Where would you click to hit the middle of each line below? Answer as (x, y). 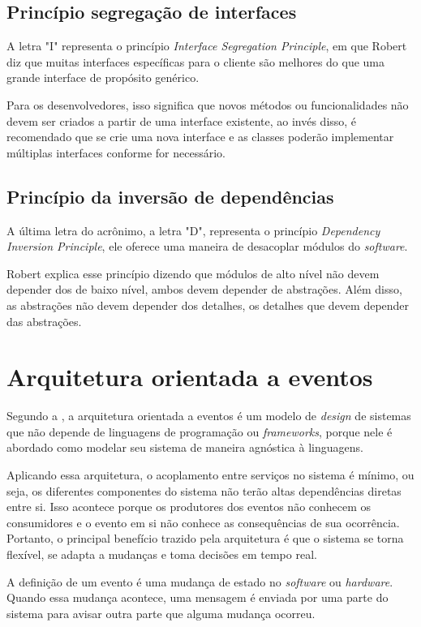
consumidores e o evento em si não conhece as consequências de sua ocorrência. (203, 522)
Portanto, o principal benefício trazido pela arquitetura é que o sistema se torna (205, 538)
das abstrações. (44, 321)
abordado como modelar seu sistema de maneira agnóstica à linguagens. (185, 447)
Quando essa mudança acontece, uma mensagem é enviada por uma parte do (198, 597)
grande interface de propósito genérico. (103, 77)
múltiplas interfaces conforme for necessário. (116, 152)
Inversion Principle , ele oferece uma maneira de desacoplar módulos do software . (207, 246)
